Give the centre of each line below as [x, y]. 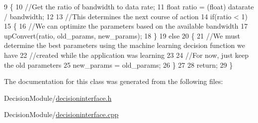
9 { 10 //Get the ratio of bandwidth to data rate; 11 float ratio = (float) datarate [129, 6]
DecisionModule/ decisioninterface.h [58, 98]
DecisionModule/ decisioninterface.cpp [61, 114]
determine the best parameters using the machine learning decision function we [125, 45]
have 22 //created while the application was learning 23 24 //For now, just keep [127, 55]
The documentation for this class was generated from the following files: [114, 81]
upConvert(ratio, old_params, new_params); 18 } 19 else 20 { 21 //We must [122, 35]
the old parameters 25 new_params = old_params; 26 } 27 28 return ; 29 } [119, 64]
